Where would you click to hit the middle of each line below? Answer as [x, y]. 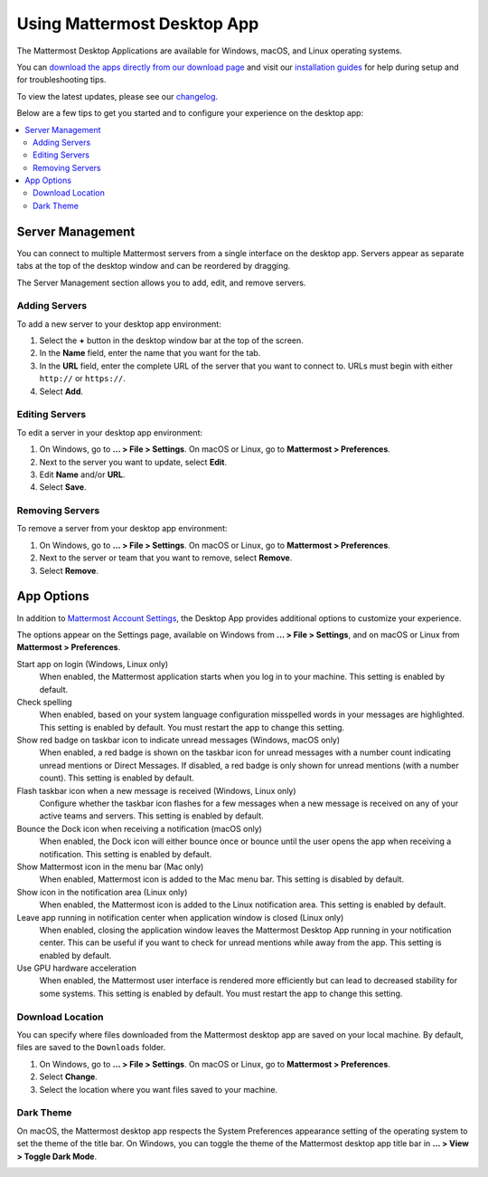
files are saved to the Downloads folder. [91, 1048]
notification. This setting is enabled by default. [126, 854]
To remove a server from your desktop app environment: [122, 529]
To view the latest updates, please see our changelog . [117, 96]
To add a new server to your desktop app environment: [119, 324]
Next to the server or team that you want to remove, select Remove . [166, 558]
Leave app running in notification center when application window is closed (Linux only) [180, 917]
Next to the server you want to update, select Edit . [133, 462]
